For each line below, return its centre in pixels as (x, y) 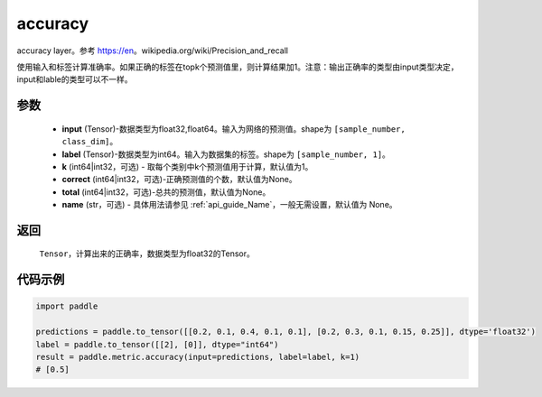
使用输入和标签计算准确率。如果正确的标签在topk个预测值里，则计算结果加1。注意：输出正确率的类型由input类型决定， (238, 67)
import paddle (67, 306)
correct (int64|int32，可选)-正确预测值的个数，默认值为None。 (179, 180)
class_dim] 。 (90, 142)
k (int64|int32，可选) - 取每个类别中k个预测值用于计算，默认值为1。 (187, 166)
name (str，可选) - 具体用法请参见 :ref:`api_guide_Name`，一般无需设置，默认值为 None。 (229, 205)
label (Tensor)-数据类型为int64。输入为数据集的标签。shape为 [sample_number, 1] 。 (226, 154)
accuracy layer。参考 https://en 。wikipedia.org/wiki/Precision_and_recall (153, 51)
